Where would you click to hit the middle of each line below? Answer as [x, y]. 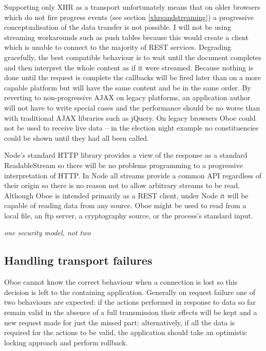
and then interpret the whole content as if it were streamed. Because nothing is [129, 67]
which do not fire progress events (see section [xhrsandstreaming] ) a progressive [129, 17]
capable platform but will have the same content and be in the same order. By [128, 87]
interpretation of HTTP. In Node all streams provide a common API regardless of [133, 175]
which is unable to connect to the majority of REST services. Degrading [118, 47]
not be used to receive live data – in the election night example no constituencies [131, 128]
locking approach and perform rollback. [66, 342]
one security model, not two [47, 233]
